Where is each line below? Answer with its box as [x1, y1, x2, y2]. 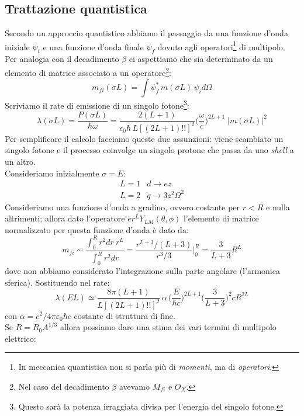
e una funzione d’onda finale [43, 40, 144, 53]
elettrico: [5, 332, 36, 344]
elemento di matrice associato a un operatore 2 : [5, 64, 171, 78]
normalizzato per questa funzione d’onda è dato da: [5, 223, 189, 235]
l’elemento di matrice [183, 212, 259, 224]
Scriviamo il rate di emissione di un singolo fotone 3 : [5, 98, 189, 111]
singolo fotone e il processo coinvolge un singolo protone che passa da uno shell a [5, 144, 294, 156]
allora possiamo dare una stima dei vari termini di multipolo [60, 321, 277, 333]
